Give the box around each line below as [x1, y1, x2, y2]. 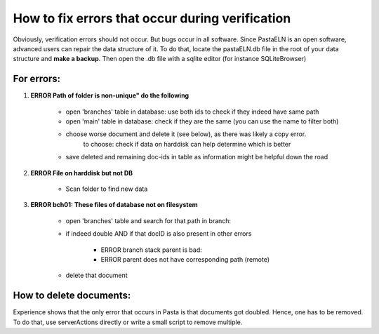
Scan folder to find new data [65, 185, 148, 193]
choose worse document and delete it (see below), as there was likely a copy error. [65, 130, 307, 138]
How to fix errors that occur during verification [13, 11, 291, 26]
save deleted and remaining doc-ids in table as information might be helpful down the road [65, 153, 328, 161]
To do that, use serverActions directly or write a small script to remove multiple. [13, 318, 243, 326]
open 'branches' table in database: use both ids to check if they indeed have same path [65, 107, 319, 116]
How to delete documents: [13, 290, 131, 302]
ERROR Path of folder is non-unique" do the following [30, 91, 189, 100]
